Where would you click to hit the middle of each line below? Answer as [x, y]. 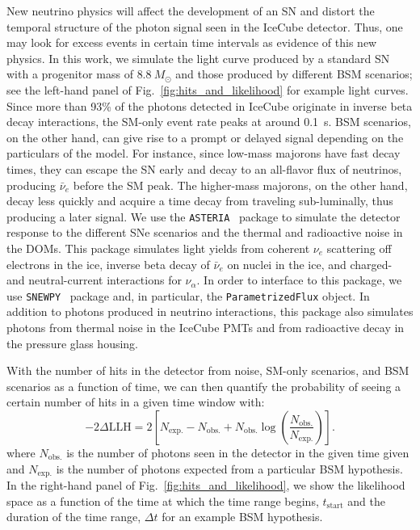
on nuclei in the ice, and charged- [310, 264]
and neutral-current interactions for [94, 280]
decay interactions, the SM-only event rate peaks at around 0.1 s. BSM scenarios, [209, 122]
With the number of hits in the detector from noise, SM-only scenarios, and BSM [208, 370]
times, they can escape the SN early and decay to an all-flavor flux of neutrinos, [204, 168]
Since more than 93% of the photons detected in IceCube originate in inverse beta [210, 105]
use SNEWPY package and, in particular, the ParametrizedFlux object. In [188, 295]
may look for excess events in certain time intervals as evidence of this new [192, 42]
